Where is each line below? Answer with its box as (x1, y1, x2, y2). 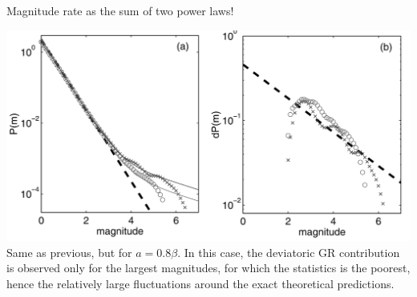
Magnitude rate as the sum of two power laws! (6, 2, 234, 18)
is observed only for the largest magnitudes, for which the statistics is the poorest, (6, 259, 411, 276)
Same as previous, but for (6, 243, 132, 260)
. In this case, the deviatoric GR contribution (177, 243, 400, 260)
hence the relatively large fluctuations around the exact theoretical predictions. (6, 275, 395, 291)
